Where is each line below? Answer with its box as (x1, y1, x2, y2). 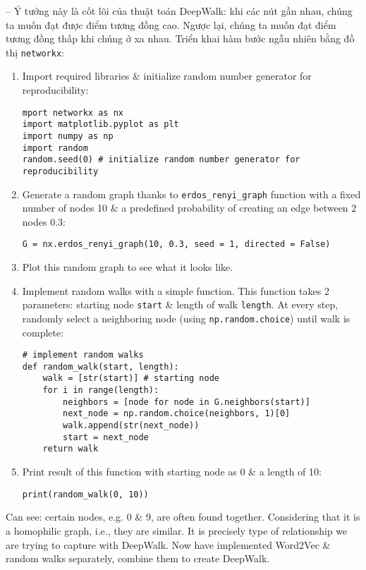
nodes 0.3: (22, 214, 66, 229)
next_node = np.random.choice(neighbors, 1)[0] (63, 408, 291, 419)
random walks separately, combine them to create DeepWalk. (6, 551, 270, 566)
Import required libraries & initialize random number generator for (22, 68, 312, 83)
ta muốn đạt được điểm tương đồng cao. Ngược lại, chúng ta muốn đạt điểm (6, 17, 336, 32)
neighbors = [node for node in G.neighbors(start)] (63, 396, 310, 407)
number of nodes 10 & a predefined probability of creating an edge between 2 (22, 200, 357, 215)
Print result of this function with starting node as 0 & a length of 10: (22, 464, 322, 479)
